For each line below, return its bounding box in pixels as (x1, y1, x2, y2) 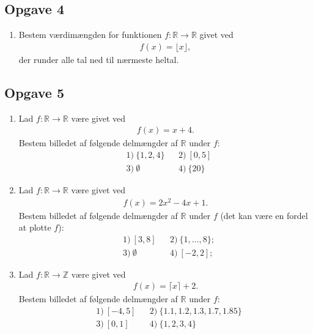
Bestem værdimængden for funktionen (18, 28, 162, 41)
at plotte (18, 221, 51, 234)
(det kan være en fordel (220, 209, 308, 221)
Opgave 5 (4, 83, 64, 102)
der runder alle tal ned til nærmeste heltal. (18, 53, 179, 65)
